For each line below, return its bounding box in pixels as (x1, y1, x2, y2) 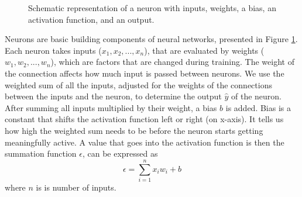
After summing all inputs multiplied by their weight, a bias (5, 101, 217, 113)
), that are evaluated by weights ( (144, 44, 265, 56)
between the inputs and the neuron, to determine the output (5, 90, 222, 102)
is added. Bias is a (225, 101, 291, 113)
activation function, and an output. (28, 13, 155, 25)
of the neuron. (231, 90, 282, 102)
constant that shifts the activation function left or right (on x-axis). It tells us (5, 113, 284, 125)
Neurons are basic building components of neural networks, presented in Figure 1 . (5, 33, 298, 45)
